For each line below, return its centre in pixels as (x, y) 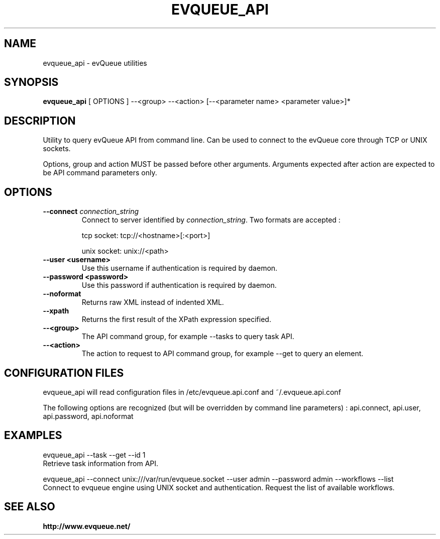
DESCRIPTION (40, 121)
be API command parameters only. (100, 173)
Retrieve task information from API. (101, 463)
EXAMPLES (33, 436)
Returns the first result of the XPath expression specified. (176, 319)
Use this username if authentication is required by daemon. (180, 268)
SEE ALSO (30, 507)
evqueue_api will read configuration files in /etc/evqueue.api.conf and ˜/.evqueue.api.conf (192, 392)
